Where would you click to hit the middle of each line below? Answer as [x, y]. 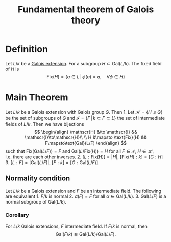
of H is [12, 69]
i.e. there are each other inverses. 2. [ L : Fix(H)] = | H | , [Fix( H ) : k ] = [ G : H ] [84, 157]
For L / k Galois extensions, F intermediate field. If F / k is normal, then [77, 226]
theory [86, 20]
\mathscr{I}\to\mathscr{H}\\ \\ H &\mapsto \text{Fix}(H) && [86, 137]
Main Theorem [37, 98]
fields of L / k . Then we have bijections [45, 124]
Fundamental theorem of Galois [86, 9]
